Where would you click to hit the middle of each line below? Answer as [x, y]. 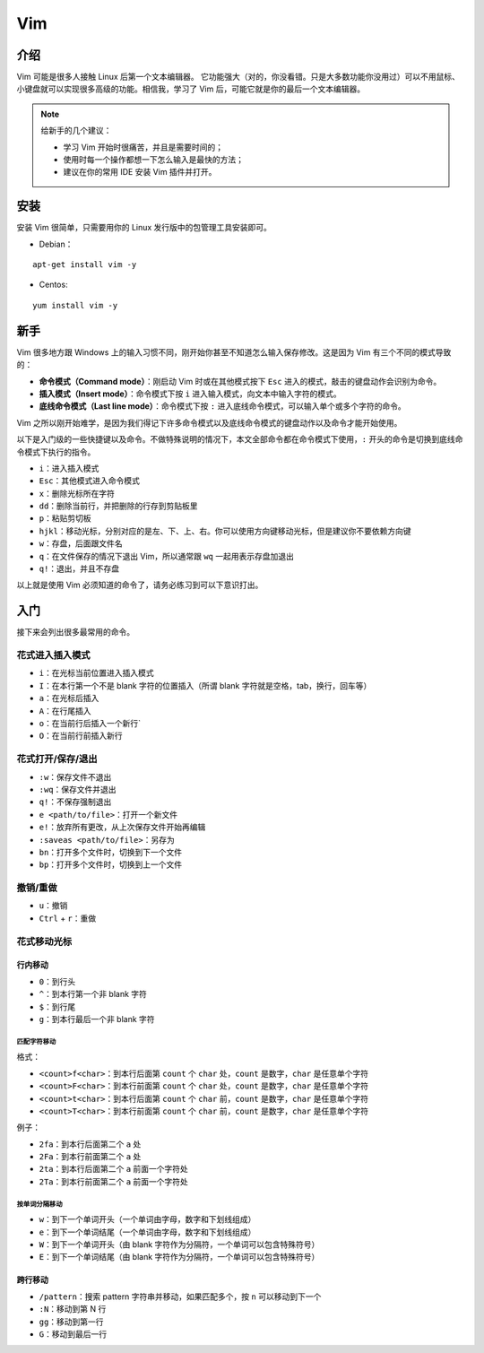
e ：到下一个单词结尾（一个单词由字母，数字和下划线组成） [147, 1232]
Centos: [53, 285]
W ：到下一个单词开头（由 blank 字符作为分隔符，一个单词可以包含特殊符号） [179, 1245]
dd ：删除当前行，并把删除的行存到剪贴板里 [118, 506]
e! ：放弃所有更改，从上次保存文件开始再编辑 [122, 827]
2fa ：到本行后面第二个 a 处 [90, 1144]
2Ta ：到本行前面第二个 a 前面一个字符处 [113, 1181]
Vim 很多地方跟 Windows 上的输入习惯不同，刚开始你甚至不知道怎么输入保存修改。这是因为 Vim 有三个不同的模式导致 [234, 352]
